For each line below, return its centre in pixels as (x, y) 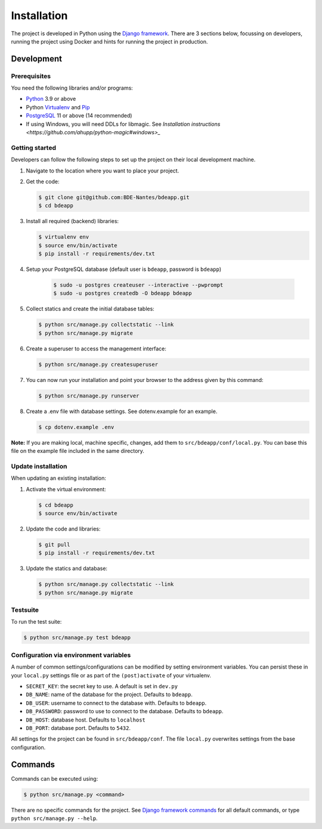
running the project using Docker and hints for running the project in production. (109, 41)
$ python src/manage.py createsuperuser (98, 364)
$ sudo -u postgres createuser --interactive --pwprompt (138, 285)
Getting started (34, 147)
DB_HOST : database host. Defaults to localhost (86, 720)
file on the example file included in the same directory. (78, 451)
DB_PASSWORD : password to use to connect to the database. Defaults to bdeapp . (125, 711)
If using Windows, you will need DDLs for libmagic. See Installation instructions (123, 124)
